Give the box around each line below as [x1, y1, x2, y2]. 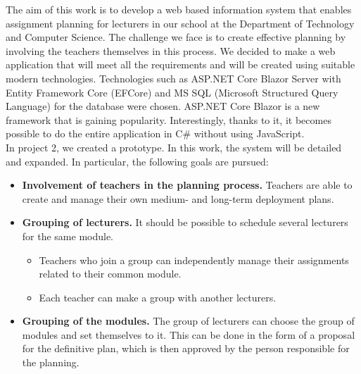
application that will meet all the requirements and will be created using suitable [6, 57, 355, 72]
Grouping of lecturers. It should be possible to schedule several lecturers [22, 215, 348, 230]
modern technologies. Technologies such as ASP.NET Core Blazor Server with [6, 70, 341, 85]
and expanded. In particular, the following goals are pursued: [6, 154, 269, 168]
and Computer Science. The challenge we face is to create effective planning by [6, 30, 346, 44]
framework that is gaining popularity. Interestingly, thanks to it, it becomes [6, 112, 331, 127]
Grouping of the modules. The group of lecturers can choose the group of [22, 313, 355, 328]
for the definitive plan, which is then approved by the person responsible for [22, 341, 350, 356]
